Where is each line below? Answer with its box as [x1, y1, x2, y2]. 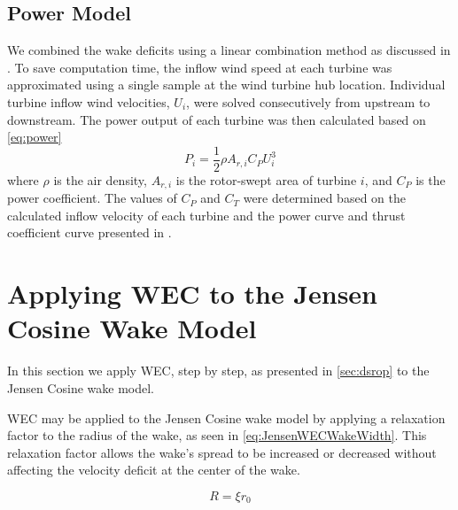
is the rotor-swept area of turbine [175, 170, 357, 189]
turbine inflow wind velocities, [7, 92, 170, 111]
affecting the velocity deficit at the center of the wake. [7, 460, 300, 479]
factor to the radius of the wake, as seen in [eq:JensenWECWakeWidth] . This [7, 426, 427, 444]
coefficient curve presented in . [7, 223, 172, 242]
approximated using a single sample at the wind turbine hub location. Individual [7, 75, 446, 94]
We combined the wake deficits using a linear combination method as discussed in [7, 41, 451, 59]
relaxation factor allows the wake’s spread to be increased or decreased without [7, 443, 437, 461]
